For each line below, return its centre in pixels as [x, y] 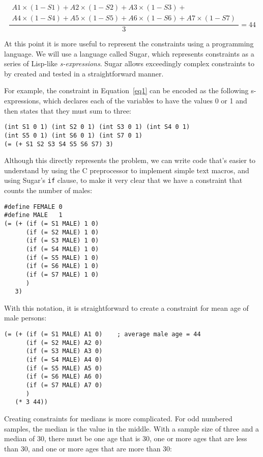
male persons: [25, 318]
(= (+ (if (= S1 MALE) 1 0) [52, 223]
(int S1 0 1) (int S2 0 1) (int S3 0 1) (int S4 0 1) [97, 127]
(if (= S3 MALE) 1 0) [62, 241]
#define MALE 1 [33, 215]
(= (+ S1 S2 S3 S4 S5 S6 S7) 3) [59, 144]
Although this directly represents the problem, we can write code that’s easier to [130, 160]
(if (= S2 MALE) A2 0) [64, 343]
